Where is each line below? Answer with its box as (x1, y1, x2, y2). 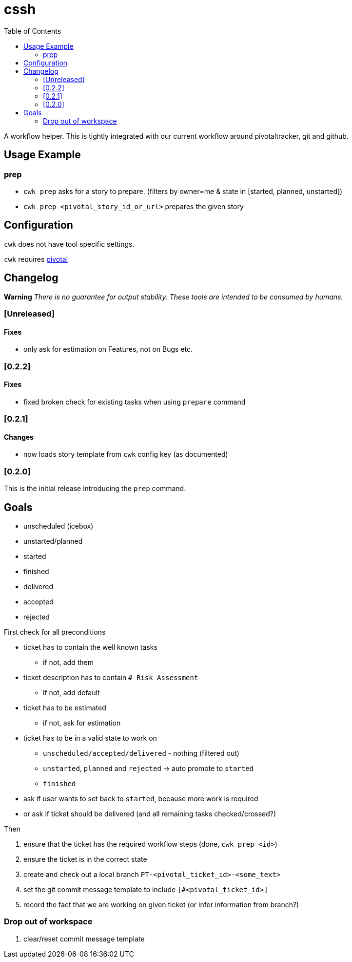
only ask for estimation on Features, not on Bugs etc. (23, 345, 193, 354)
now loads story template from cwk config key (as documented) (23, 450, 228, 459)
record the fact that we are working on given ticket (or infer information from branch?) (23, 900, 299, 909)
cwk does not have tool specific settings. (4, 239, 135, 248)
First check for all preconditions (4, 628, 106, 637)
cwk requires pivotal (4, 255, 68, 263)
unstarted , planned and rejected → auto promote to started (43, 764, 254, 773)
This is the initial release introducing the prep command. (4, 484, 186, 493)
